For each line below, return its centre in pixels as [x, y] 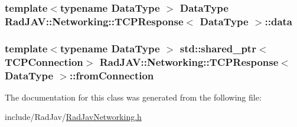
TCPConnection [44, 61]
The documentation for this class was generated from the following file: [133, 97]
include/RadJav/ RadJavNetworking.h [73, 117]
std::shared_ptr [218, 48]
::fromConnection [112, 75]
